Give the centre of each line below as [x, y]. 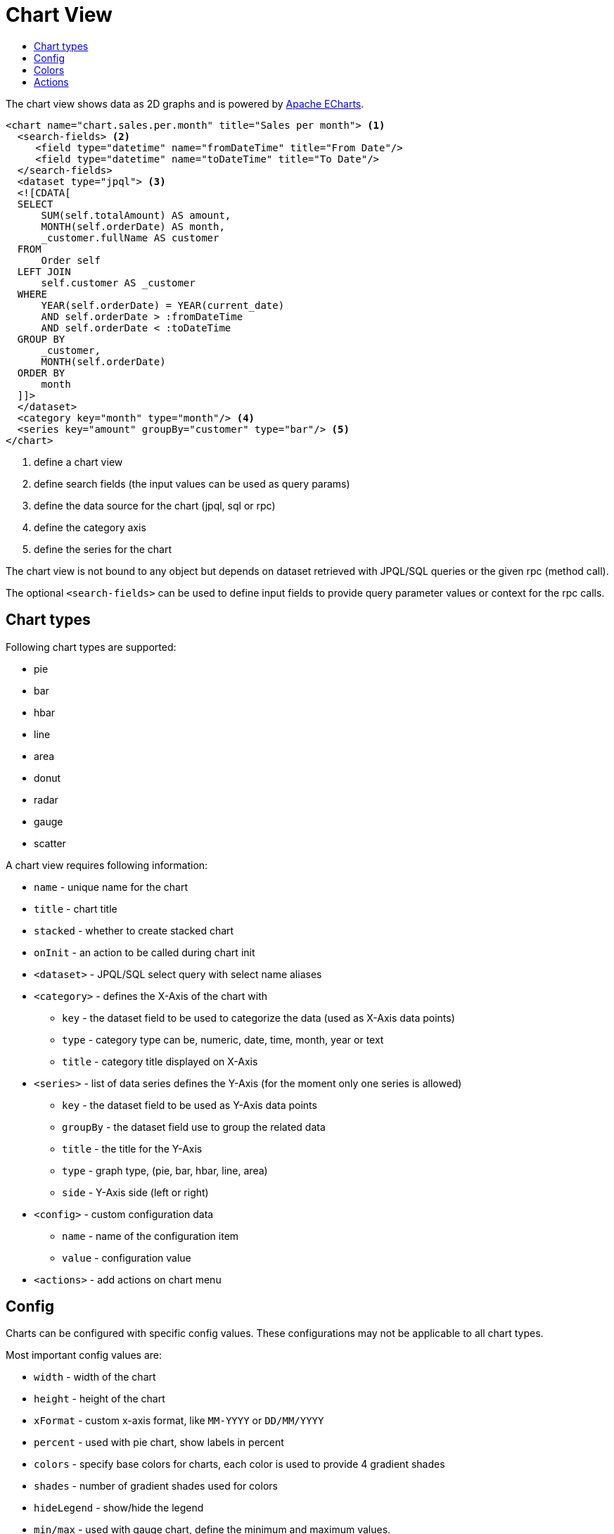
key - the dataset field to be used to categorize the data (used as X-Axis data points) [258, 1018]
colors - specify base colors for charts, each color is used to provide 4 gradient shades [239, 1464]
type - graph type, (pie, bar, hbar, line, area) [165, 1170]
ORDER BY [41, 373]
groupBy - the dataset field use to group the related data [194, 1127]
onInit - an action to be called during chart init [145, 952]
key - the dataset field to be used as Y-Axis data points [190, 1105]
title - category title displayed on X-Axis [160, 1061]
